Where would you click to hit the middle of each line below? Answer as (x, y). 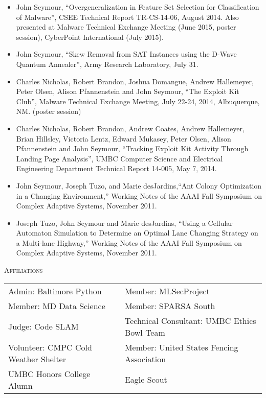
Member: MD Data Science (57, 306)
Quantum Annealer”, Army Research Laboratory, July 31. (107, 64)
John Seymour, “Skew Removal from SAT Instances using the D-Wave (126, 54)
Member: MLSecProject (167, 291)
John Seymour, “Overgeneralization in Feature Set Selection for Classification (138, 7)
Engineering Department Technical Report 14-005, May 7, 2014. (116, 168)
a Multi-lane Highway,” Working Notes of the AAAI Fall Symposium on (129, 242)
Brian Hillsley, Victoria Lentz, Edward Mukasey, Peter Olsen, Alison (124, 138)
